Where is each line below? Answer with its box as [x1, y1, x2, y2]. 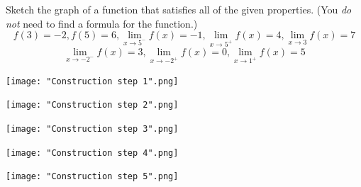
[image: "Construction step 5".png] [6, 171, 179, 182]
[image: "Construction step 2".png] [6, 100, 179, 110]
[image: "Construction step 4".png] [6, 147, 179, 158]
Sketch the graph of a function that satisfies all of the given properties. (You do [6, 2, 352, 16]
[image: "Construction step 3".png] [6, 124, 179, 135]
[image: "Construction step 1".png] [6, 76, 179, 86]
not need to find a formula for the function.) [6, 16, 198, 30]
